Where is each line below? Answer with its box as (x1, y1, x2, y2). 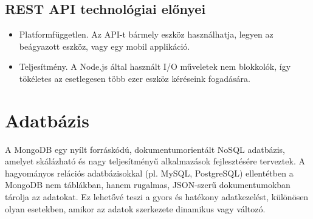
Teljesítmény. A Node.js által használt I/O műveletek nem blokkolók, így (19, 60, 291, 73)
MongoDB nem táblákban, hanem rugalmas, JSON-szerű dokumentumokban (5, 178, 291, 191)
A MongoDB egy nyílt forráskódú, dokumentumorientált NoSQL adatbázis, (5, 143, 285, 155)
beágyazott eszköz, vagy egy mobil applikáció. (19, 39, 190, 52)
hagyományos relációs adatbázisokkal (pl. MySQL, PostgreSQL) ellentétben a (5, 166, 294, 179)
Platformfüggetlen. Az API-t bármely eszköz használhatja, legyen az (19, 28, 273, 41)
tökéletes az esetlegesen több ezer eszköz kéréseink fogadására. (19, 72, 250, 84)
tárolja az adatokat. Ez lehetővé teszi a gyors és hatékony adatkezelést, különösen (5, 190, 309, 203)
